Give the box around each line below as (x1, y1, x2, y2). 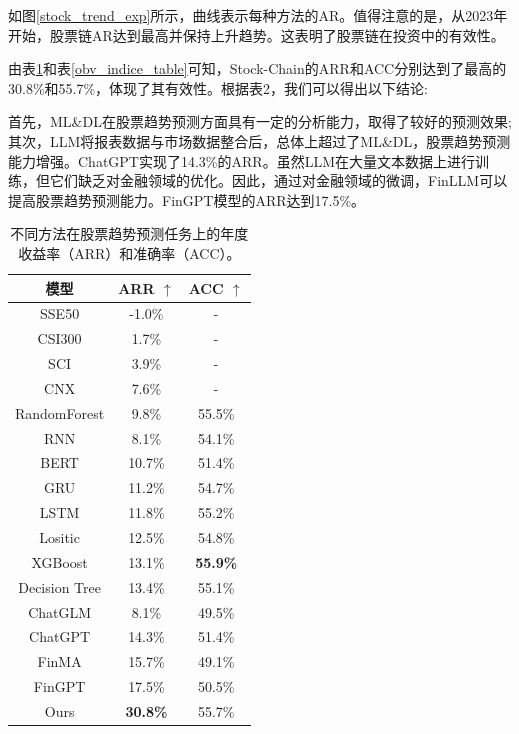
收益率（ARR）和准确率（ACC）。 (18, 242, 241, 263)
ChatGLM (28, 601, 92, 622)
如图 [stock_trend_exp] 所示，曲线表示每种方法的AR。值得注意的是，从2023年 (8, 5, 508, 25)
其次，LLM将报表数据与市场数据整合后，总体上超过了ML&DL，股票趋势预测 (8, 130, 511, 151)
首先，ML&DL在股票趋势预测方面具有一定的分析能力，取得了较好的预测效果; (8, 111, 512, 132)
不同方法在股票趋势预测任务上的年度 (10, 223, 249, 244)
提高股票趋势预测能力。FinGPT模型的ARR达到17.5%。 (8, 189, 366, 210)
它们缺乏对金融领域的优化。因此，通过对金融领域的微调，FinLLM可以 (49, 170, 508, 191)
